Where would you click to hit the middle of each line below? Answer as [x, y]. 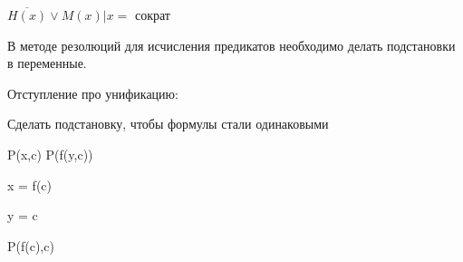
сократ [153, 15]
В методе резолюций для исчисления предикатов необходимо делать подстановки [231, 45]
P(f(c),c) [31, 245]
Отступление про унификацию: [93, 93]
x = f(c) [29, 184]
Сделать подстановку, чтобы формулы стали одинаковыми [168, 124]
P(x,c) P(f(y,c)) [50, 154]
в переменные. [47, 63]
